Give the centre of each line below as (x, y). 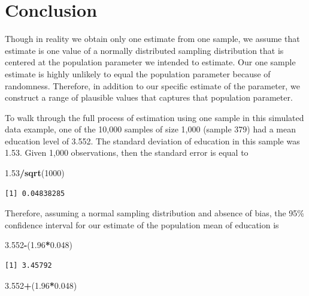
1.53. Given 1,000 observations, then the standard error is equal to (127, 152)
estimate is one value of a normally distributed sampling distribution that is (144, 50)
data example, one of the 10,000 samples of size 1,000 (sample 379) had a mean (150, 129)
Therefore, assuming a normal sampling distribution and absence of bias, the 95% (154, 213)
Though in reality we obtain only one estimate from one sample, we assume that (152, 39)
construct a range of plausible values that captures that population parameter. (149, 97)
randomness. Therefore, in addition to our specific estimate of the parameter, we (152, 85)
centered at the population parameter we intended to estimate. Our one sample (150, 62)
